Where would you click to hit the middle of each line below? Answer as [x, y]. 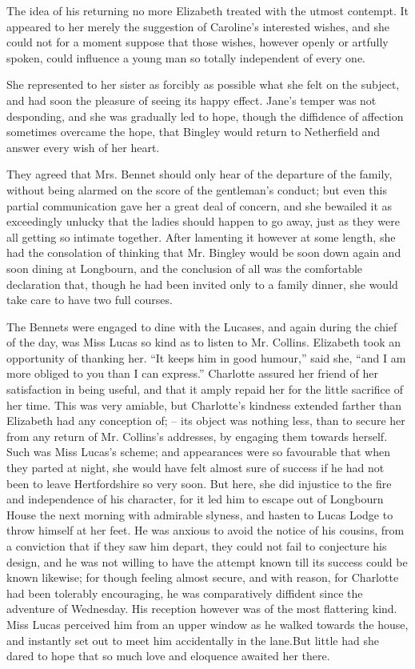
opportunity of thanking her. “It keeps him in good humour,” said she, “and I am [206, 357]
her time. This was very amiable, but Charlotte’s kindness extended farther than [204, 405]
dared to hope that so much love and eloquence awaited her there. [168, 656]
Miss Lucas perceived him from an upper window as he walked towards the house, [207, 624]
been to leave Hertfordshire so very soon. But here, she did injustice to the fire [199, 483]
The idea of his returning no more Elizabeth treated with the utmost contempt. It [207, 10]
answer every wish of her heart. [83, 147]
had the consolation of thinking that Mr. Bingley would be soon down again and [204, 252]
